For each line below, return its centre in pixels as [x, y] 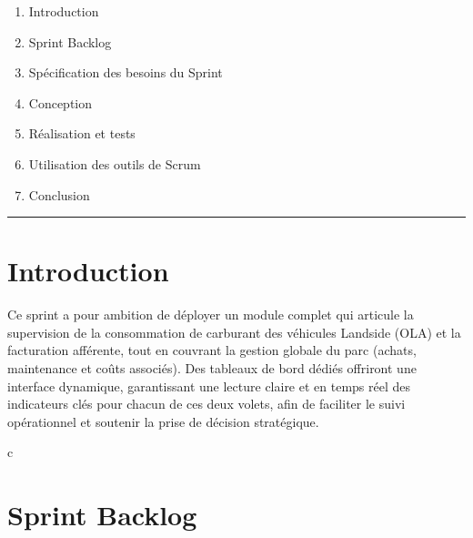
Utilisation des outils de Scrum [115, 163]
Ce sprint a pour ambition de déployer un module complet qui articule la [211, 315]
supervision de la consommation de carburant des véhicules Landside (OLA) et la [234, 332]
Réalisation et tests [82, 133]
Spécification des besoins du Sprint [126, 72]
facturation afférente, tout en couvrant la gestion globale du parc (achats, [212, 350]
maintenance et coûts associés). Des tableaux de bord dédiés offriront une [212, 368]
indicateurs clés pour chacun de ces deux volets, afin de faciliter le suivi [206, 404]
